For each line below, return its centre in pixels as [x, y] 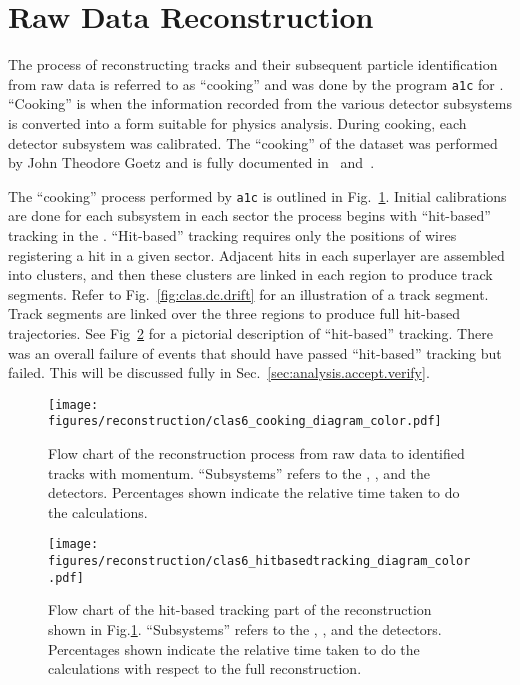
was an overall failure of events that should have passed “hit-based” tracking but [255, 352]
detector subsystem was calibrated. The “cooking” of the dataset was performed [253, 142]
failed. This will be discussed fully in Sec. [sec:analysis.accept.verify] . [219, 372]
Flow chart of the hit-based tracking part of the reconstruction [240, 609]
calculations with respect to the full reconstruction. [205, 668]
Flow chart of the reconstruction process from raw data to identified [256, 453]
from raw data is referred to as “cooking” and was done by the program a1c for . [256, 83]
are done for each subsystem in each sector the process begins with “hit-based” [249, 215]
